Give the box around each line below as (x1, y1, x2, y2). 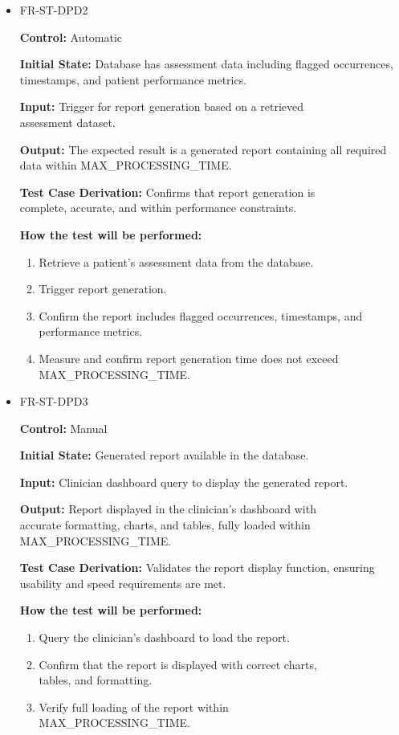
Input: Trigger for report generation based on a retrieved (19, 98, 304, 115)
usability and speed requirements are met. (19, 574, 226, 591)
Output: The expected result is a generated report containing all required (19, 141, 387, 157)
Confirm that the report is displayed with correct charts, (39, 655, 317, 672)
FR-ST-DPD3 (19, 393, 88, 410)
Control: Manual (19, 419, 108, 436)
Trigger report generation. (39, 280, 167, 297)
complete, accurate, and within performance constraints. (19, 199, 297, 216)
